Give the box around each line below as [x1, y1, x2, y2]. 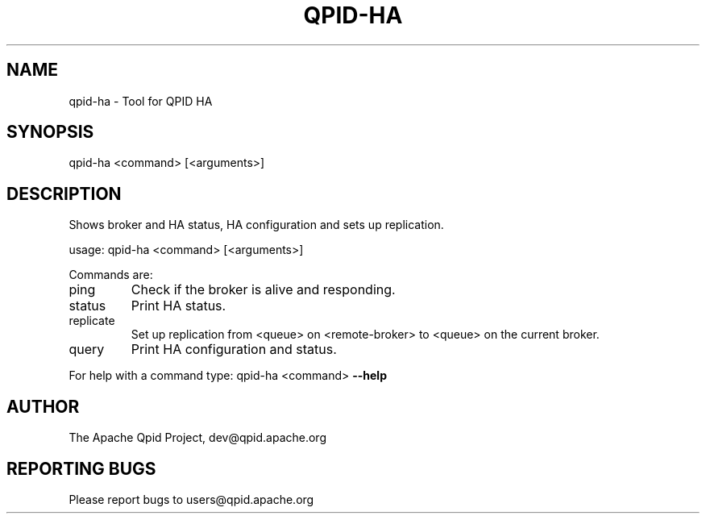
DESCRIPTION [6, 183, 122, 204]
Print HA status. [131, 297, 226, 314]
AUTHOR [6, 396, 80, 417]
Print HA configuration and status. [131, 341, 337, 358]
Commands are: [69, 268, 153, 282]
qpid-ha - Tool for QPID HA [69, 94, 213, 108]
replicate [69, 314, 115, 328]
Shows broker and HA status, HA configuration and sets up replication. [69, 218, 444, 232]
